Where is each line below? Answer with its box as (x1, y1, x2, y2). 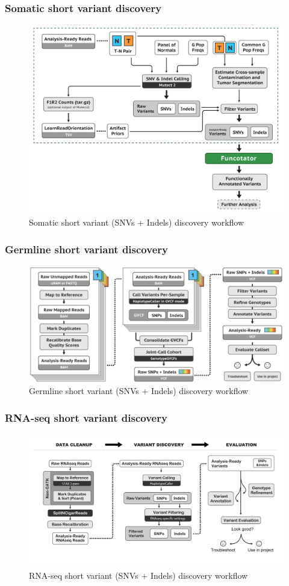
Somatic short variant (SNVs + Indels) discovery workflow (29, 216, 244, 229)
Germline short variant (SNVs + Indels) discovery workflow (29, 384, 249, 397)
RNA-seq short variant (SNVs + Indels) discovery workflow (29, 569, 248, 581)
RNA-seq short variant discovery (5, 410, 167, 425)
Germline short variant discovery (5, 241, 168, 256)
